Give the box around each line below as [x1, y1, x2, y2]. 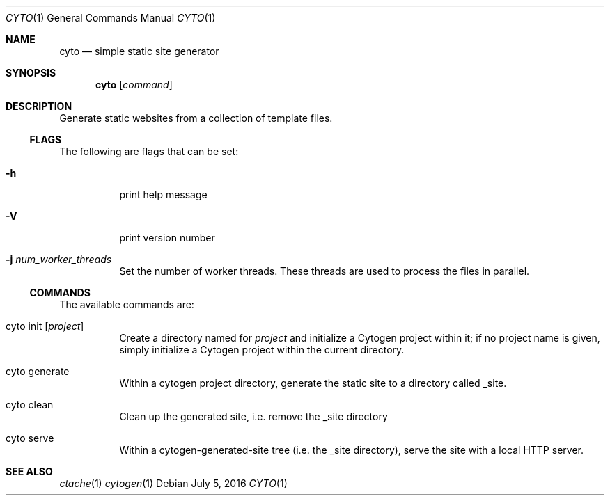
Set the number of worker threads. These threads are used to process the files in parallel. [119, 265, 530, 277]
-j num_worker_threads [6, 253, 112, 265]
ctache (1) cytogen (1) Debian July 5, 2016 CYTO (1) [59, 477, 288, 489]
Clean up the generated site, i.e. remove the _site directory [119, 411, 388, 422]
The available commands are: [59, 299, 194, 310]
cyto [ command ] [95, 79, 173, 90]
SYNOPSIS [6, 67, 56, 79]
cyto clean [6, 399, 54, 411]
